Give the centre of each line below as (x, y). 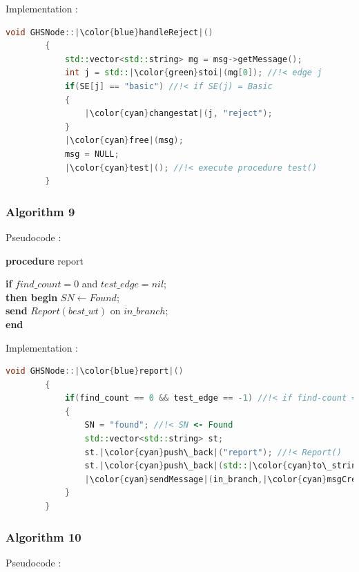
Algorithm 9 (40, 211)
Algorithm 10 (43, 536)
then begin (32, 297)
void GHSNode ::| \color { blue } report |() (95, 371)
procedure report (45, 260)
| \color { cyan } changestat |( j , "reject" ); (178, 114)
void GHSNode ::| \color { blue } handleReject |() (109, 32)
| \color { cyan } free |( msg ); (124, 141)
